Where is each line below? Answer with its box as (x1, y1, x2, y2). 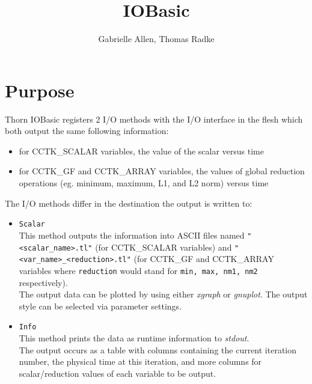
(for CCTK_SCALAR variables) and (95, 240, 232, 253)
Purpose (5, 78, 75, 102)
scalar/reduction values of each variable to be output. (19, 367, 216, 379)
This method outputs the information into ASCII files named (19, 228, 245, 241)
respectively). (19, 276, 68, 288)
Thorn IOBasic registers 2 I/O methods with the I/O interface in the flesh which (5, 112, 303, 125)
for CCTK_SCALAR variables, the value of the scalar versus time (19, 144, 264, 157)
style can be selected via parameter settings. (19, 299, 182, 312)
